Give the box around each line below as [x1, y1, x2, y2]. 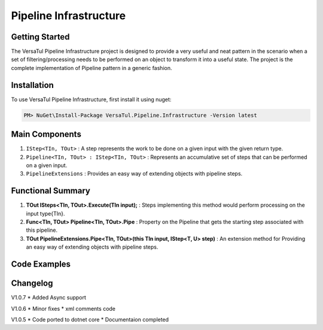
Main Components [11, 129, 82, 140]
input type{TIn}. [26, 210, 65, 217]
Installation [11, 80, 54, 90]
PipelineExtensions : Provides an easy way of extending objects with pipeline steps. [26, 170, 243, 177]
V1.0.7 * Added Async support [11, 294, 87, 301]
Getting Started [11, 32, 70, 42]
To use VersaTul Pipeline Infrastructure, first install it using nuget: [11, 96, 172, 103]
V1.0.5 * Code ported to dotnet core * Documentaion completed [11, 316, 169, 323]
